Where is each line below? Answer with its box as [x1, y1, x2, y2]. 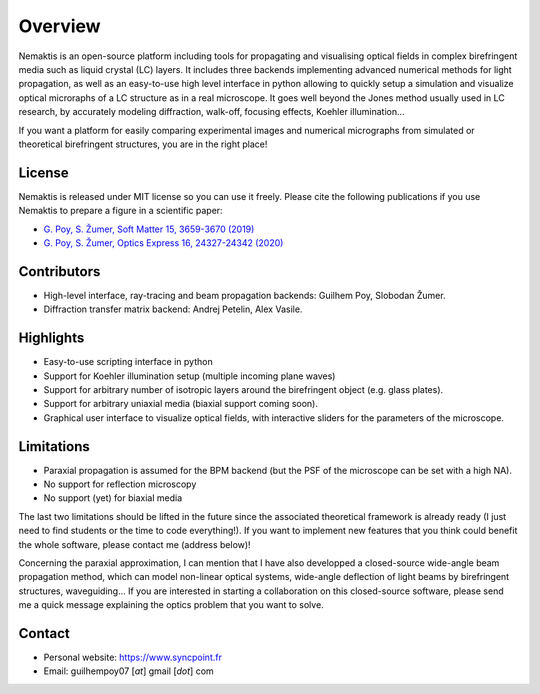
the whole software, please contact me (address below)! [18, 538, 251, 550]
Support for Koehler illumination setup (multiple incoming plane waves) [43, 370, 336, 382]
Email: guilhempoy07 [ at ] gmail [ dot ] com [43, 665, 214, 677]
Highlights [18, 330, 85, 347]
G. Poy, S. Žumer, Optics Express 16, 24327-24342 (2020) [43, 236, 284, 249]
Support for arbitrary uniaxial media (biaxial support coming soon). [43, 398, 319, 410]
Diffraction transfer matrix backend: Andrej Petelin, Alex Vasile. [43, 303, 303, 315]
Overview [18, 15, 101, 37]
